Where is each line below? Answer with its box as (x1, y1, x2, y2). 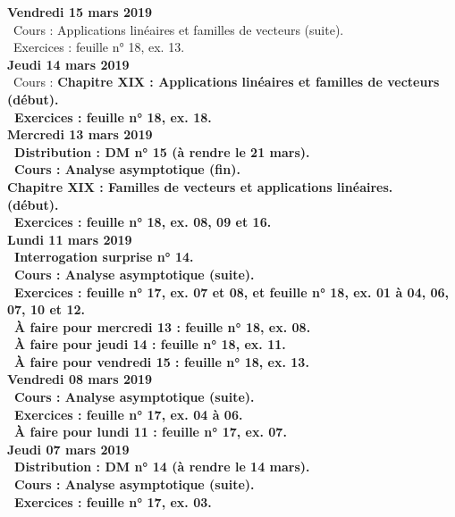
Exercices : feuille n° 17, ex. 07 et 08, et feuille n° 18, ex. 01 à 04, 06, (14, 282, 450, 301)
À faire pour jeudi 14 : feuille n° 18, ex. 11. (14, 335, 286, 354)
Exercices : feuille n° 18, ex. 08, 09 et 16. (14, 213, 272, 231)
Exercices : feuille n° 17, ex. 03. (14, 492, 212, 511)
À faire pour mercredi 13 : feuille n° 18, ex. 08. (14, 317, 311, 336)
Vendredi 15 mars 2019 (7, 3, 153, 21)
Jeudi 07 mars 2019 (7, 439, 130, 458)
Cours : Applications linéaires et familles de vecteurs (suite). (13, 20, 344, 38)
